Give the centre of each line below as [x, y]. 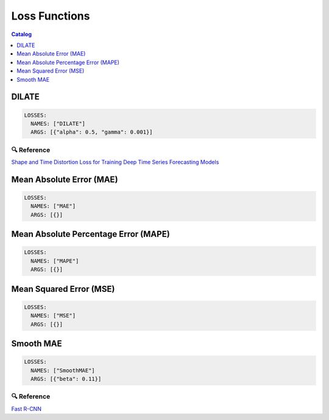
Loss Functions [51, 16]
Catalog [22, 34]
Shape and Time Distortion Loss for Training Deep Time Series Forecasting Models [115, 162]
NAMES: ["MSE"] [53, 316]
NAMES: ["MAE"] [53, 206]
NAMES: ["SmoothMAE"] [63, 370]
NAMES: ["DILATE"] [58, 123]
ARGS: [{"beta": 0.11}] [66, 379]
